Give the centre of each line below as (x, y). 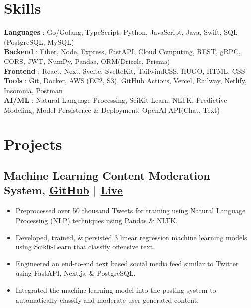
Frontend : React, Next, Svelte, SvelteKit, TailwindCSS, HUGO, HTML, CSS (125, 71)
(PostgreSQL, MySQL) (39, 41)
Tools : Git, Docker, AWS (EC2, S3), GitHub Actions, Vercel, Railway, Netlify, (125, 81)
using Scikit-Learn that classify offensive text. (85, 247)
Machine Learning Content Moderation (107, 175)
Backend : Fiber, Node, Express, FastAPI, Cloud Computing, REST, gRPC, (122, 51)
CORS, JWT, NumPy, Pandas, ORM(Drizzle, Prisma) (87, 61)
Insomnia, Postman (33, 90)
